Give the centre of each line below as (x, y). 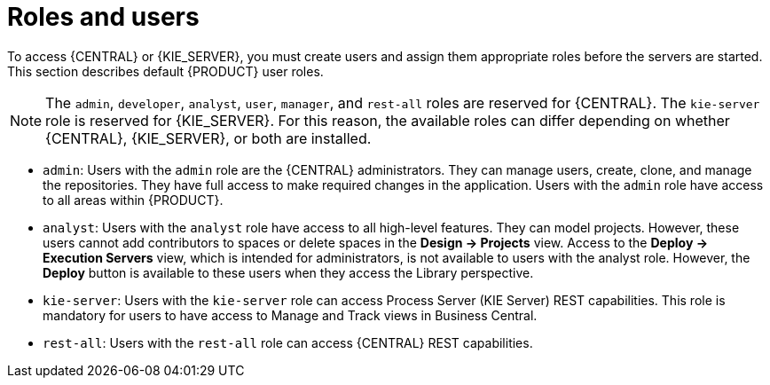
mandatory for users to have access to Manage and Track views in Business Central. (290, 315)
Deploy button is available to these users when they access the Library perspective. (288, 272)
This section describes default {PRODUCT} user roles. (165, 71)
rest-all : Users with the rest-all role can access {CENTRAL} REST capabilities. (288, 342)
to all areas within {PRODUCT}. (133, 200)
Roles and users (103, 17)
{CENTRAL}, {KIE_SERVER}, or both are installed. (208, 138)
